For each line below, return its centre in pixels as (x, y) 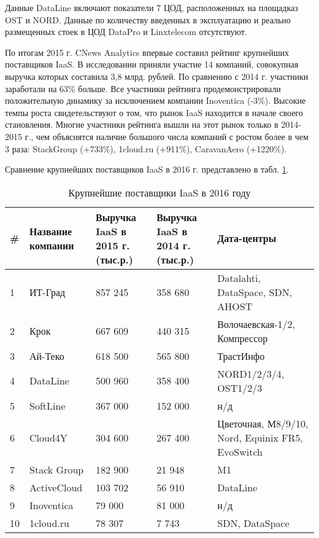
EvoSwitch (240, 451)
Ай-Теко (47, 356)
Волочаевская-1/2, (256, 324)
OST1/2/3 (240, 388)
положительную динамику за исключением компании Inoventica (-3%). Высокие (156, 100)
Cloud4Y (48, 437)
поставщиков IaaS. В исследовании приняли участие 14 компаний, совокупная (152, 64)
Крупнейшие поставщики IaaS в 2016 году (159, 192)
